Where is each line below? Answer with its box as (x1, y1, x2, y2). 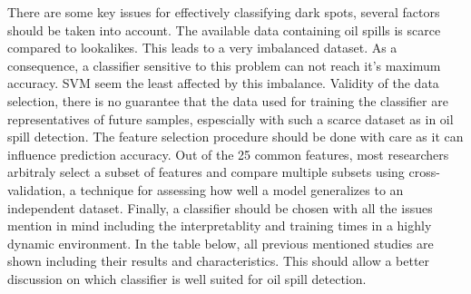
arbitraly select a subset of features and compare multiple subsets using (7, 162, 405, 181)
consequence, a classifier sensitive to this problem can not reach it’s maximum (7, 55, 441, 74)
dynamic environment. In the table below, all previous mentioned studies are (7, 233, 434, 252)
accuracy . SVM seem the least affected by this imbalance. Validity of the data (7, 73, 439, 93)
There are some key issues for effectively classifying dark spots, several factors (7, 3, 440, 21)
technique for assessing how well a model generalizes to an (80, 180, 404, 199)
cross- (408, 162, 440, 181)
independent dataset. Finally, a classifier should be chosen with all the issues (7, 198, 433, 217)
